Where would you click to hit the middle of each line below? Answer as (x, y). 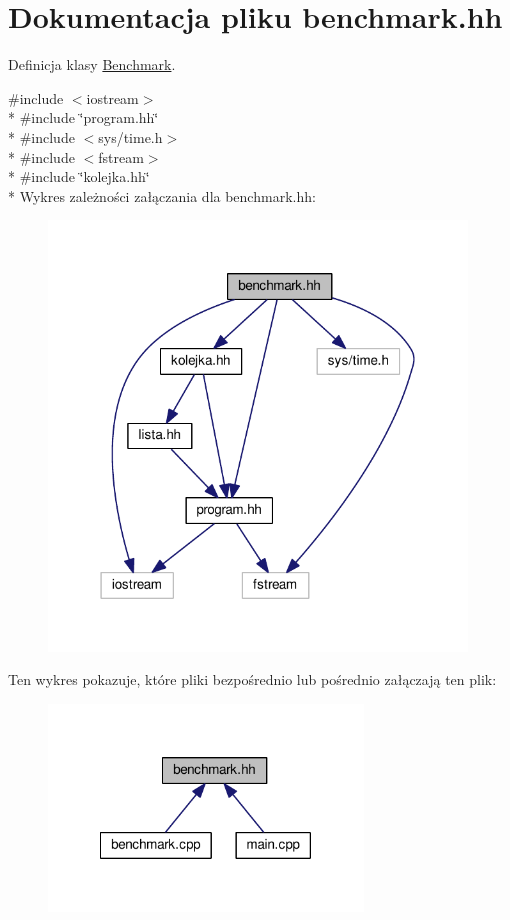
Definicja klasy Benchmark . (92, 64)
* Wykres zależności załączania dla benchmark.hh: (162, 195)
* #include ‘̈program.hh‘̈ (83, 117)
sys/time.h (130, 136)
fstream (121, 156)
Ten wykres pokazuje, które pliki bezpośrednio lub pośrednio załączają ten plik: (252, 679)
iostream (112, 97)
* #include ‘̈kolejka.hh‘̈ (79, 176)
